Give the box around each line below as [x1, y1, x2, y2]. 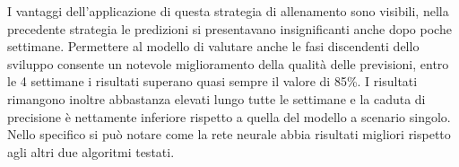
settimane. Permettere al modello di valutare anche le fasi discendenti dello [7, 37, 420, 56]
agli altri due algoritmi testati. [7, 142, 175, 161]
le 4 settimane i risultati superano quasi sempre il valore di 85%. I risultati [7, 72, 418, 91]
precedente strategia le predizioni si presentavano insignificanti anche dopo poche [7, 19, 452, 38]
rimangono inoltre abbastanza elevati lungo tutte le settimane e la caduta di [7, 89, 426, 108]
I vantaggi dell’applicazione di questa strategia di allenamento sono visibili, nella [7, 2, 449, 20]
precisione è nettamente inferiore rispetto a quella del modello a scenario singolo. [7, 107, 451, 126]
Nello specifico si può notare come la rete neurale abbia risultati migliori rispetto [7, 125, 451, 144]
